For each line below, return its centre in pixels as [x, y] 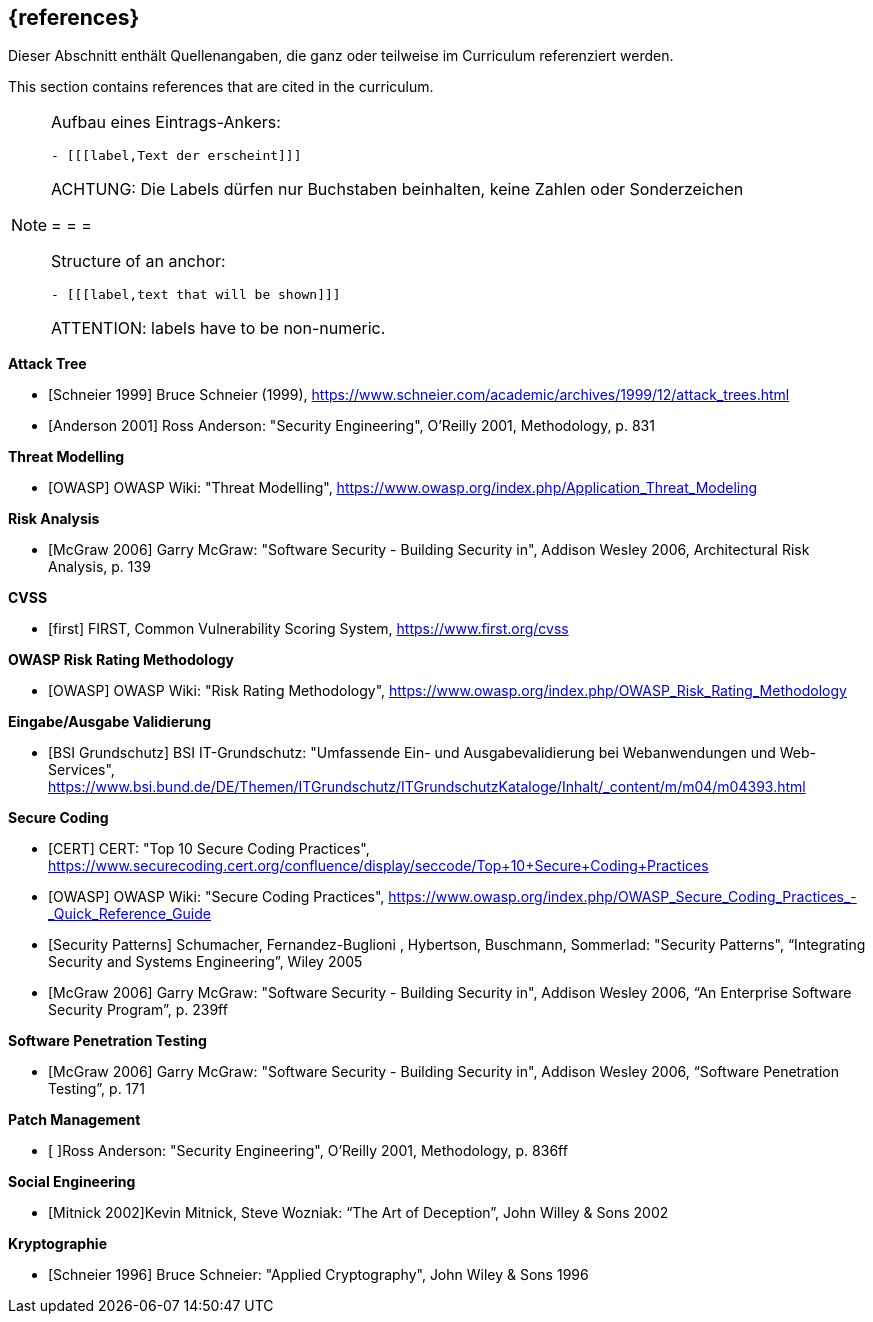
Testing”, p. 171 [96, 1089]
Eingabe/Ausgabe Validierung [109, 722]
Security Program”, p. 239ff [138, 1010]
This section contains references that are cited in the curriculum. [221, 87]
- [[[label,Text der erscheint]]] [176, 156]
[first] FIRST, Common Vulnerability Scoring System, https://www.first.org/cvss [308, 629]
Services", [81, 770]
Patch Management [74, 1120]
